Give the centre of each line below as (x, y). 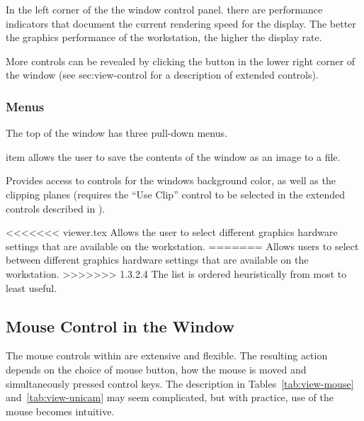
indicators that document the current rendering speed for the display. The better (181, 23)
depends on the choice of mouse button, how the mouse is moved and (156, 369)
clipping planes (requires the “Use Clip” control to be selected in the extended (176, 194)
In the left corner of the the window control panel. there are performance (164, 9)
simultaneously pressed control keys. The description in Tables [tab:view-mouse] (180, 383)
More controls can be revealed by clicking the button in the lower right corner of (181, 61)
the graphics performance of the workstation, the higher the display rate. (164, 37)
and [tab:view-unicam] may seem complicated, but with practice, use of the (170, 397)
